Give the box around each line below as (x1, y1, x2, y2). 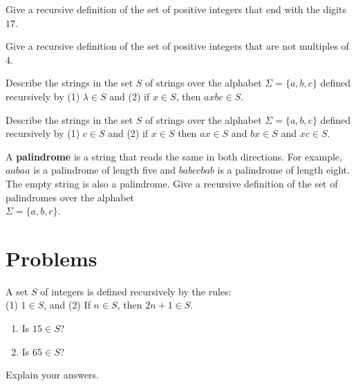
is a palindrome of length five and (33, 163, 176, 177)
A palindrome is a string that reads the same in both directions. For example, (6, 149, 342, 163)
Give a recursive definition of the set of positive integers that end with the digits (6, 2, 346, 16)
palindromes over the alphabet (6, 190, 135, 204)
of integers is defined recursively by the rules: (40, 284, 232, 298)
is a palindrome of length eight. (217, 163, 350, 177)
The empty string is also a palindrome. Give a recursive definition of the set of (6, 176, 338, 190)
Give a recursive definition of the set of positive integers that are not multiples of (6, 39, 349, 53)
